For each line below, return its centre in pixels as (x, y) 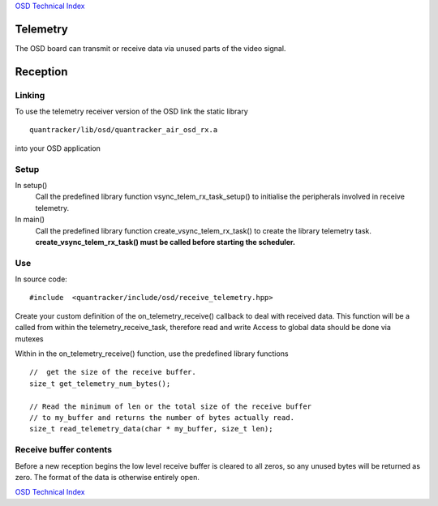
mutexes (29, 339)
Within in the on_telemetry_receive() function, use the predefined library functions (152, 354)
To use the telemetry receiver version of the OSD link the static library (132, 111)
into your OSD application (58, 148)
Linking (30, 95)
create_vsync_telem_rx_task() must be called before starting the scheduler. (165, 242)
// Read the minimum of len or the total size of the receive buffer (171, 406)
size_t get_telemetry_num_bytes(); (100, 384)
